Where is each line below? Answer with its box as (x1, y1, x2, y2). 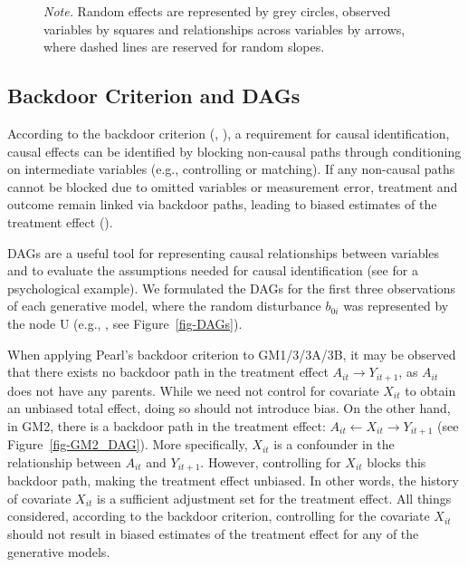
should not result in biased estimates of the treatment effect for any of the (7, 524, 419, 543)
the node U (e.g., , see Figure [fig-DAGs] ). (7, 313, 243, 332)
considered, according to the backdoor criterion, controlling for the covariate (7, 506, 430, 525)
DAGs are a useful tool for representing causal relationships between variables (7, 243, 440, 262)
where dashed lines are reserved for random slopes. (43, 37, 325, 56)
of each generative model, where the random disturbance (7, 296, 321, 315)
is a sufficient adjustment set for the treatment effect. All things (97, 488, 452, 507)
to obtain (405, 380, 456, 399)
